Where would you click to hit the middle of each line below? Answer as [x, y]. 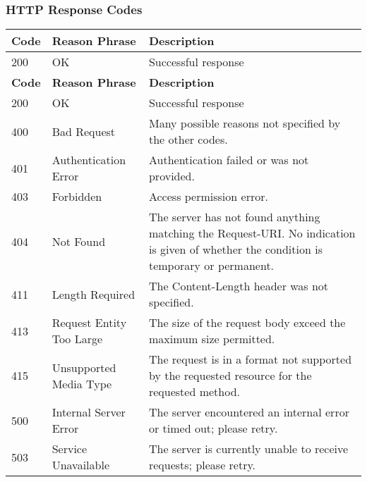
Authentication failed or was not [229, 160]
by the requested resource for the [230, 376]
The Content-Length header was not [239, 286]
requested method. [194, 392]
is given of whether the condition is [235, 249]
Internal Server [89, 412]
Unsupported [84, 367]
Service [70, 449]
